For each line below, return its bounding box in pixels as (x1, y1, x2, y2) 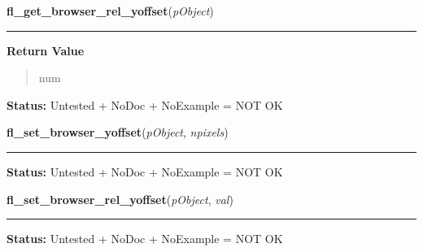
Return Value (7, 41, 85, 59)
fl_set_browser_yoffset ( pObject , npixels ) (7, 124, 229, 141)
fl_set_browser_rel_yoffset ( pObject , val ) (7, 190, 233, 207)
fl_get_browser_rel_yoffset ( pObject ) (7, 2, 214, 19)
